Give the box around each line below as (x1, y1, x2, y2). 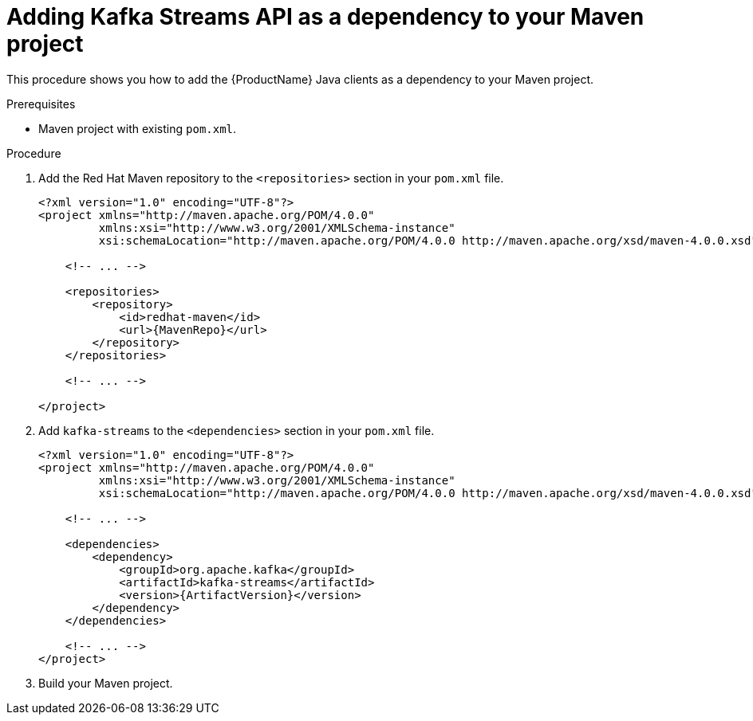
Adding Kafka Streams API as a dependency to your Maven (6, 3, 645, 30)
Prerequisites (6, 96, 76, 111)
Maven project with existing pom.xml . (38, 121, 237, 135)
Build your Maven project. (38, 676, 173, 690)
